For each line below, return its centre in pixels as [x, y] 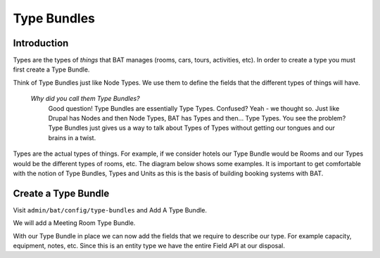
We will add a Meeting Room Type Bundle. [74, 223]
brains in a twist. [72, 137]
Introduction [41, 43]
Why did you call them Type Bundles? [85, 99]
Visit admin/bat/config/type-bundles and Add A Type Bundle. [110, 210]
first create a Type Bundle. [51, 69]
